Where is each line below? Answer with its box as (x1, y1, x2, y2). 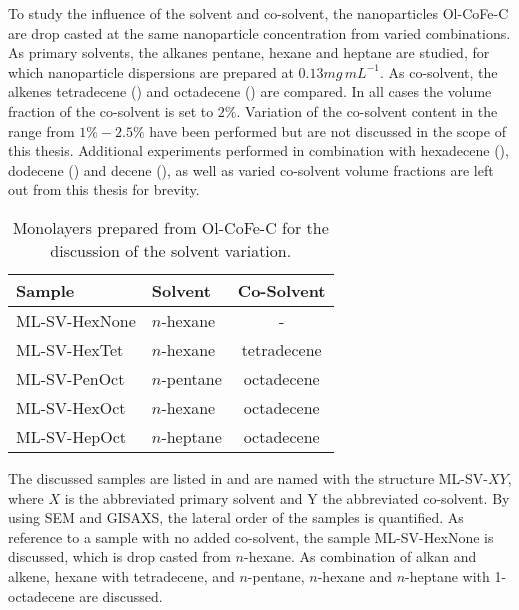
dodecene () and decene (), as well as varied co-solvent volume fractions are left (8, 159, 494, 180)
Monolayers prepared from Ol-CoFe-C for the (12, 215, 329, 239)
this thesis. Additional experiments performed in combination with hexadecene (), (8, 140, 509, 161)
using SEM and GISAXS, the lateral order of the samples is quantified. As (8, 507, 464, 528)
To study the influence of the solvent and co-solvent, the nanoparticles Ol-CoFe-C (8, 3, 509, 23)
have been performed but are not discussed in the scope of (149, 120, 506, 141)
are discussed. (79, 585, 163, 606)
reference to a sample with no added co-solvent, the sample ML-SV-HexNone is (8, 526, 494, 547)
